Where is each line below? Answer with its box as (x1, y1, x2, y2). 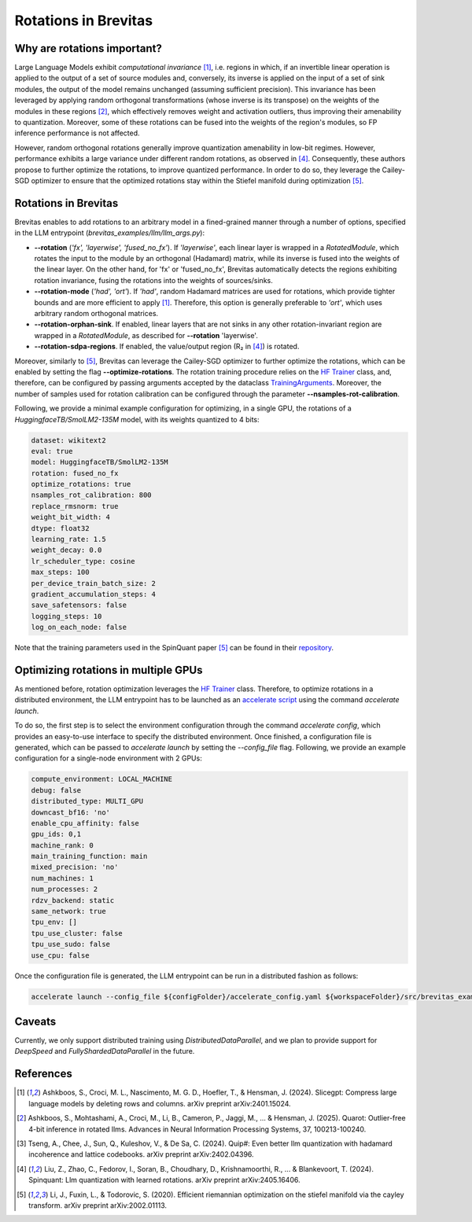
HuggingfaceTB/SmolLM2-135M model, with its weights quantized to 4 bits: (14, 414, 260, 424)
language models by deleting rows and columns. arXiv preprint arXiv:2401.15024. (28, 1099, 291, 1108)
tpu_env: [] (31, 918, 78, 927)
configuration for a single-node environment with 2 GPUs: (14, 753, 202, 763)
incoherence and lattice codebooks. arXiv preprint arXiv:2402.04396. (28, 1150, 255, 1159)
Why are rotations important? (14, 42, 163, 55)
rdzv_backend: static (31, 896, 115, 904)
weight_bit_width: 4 (31, 513, 110, 522)
